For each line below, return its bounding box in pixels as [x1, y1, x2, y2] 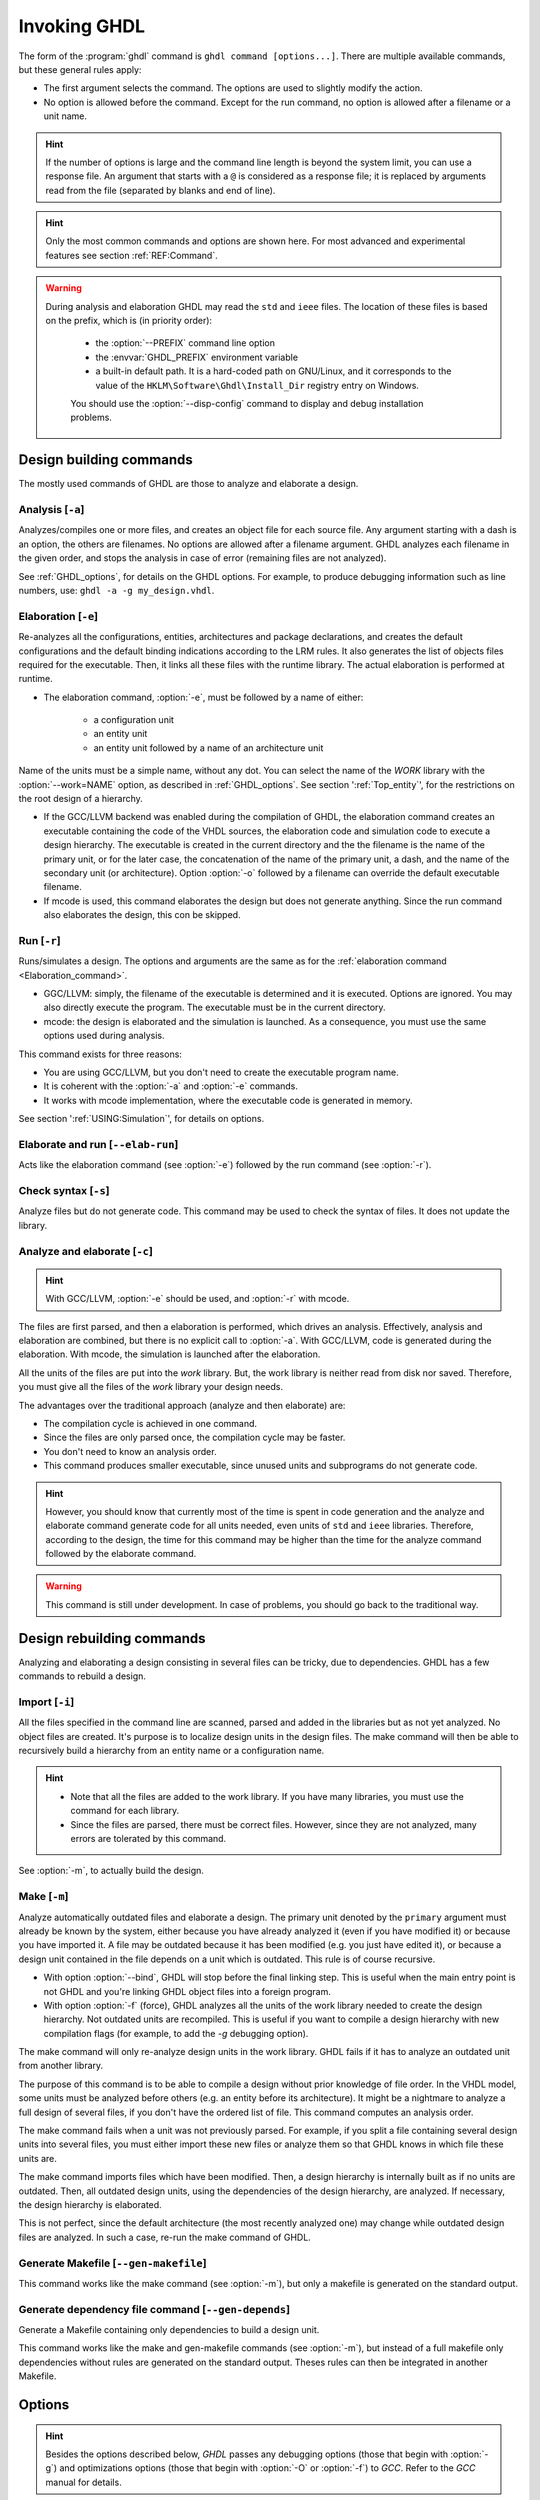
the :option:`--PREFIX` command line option [95, 337, 275, 349]
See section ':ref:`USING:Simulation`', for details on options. [18, 1113, 265, 1125]
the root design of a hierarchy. [18, 793, 144, 805]
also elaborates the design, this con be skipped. [43, 909, 241, 921]
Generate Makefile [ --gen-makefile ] [18, 2256, 207, 2270]
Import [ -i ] [18, 1695, 75, 1709]
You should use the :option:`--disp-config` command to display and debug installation [70, 397, 424, 409]
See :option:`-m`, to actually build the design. [18, 1865, 205, 1877]
